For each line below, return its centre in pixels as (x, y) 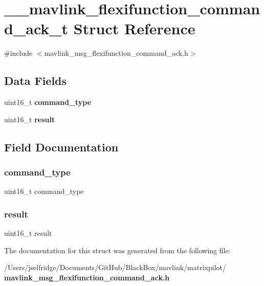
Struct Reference (134, 28)
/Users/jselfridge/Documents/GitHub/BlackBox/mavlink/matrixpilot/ (115, 267)
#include (18, 53)
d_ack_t (36, 28)
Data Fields (36, 81)
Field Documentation (61, 147)
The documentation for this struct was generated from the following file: (117, 250)
